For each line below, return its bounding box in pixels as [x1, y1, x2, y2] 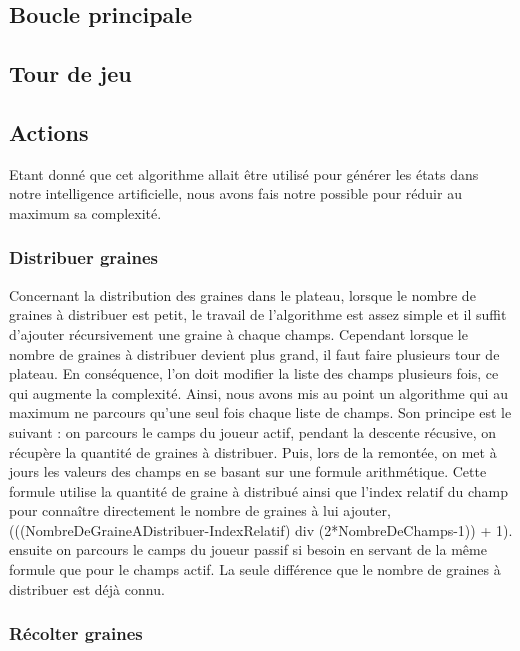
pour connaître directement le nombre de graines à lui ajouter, [9, 500, 391, 521]
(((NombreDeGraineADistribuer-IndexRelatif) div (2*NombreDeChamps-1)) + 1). [9, 519, 513, 540]
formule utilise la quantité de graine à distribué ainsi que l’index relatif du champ [9, 480, 508, 501]
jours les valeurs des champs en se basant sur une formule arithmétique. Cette [9, 461, 487, 482]
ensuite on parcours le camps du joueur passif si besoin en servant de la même [9, 539, 487, 560]
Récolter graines [9, 621, 143, 646]
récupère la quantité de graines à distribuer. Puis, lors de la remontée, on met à [9, 441, 497, 462]
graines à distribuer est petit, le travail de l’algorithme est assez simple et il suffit [9, 304, 507, 325]
